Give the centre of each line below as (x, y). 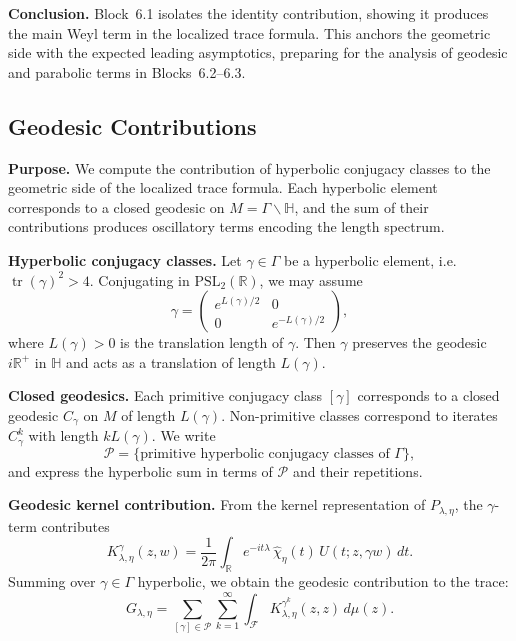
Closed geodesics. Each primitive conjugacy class (165, 395)
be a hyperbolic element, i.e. (370, 259)
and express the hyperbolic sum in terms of (140, 470)
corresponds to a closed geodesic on (116, 206)
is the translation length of (202, 342)
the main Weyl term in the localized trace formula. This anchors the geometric (249, 32)
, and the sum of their (361, 206)
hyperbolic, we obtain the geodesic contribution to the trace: (323, 581)
